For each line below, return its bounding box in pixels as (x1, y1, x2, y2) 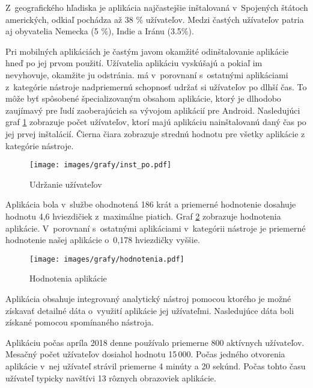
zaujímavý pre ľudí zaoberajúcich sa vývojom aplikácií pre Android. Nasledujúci (5, 103, 300, 116)
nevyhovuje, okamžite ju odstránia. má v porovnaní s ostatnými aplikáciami (5, 68, 288, 81)
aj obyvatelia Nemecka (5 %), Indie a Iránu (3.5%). (5, 25, 194, 37)
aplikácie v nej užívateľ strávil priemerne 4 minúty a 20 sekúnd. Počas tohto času (5, 359, 306, 372)
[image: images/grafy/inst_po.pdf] (29, 161, 172, 170)
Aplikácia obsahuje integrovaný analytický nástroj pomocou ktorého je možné (5, 292, 291, 304)
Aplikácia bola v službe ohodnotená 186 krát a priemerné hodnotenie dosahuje (5, 198, 296, 211)
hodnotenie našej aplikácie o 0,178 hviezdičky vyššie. (5, 233, 200, 246)
